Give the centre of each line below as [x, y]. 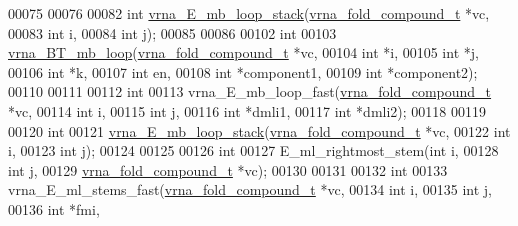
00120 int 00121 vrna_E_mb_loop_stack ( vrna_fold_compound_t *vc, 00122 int [259, 130]
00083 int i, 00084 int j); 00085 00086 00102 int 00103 [172, 32]
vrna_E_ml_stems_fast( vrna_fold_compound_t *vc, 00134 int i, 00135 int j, [250, 189]
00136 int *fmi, [54, 208]
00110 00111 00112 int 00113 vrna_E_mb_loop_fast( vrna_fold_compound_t [250, 91]
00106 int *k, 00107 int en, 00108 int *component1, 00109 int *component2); [243, 71]
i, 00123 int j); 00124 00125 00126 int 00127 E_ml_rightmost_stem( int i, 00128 [253, 150]
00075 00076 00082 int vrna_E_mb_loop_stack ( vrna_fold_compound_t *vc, [249, 13]
